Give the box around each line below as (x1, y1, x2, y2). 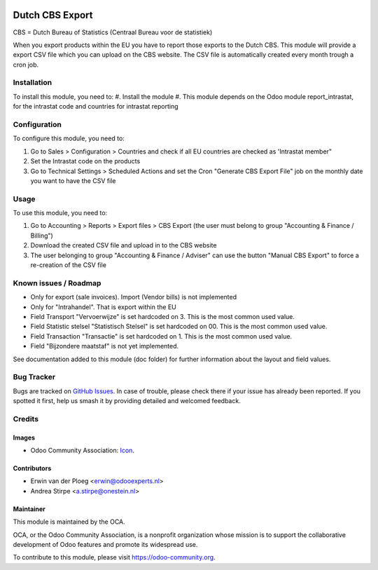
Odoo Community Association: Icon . (30, 446, 134, 454)
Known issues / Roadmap (13, 278, 101, 287)
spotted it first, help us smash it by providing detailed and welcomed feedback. (13, 397, 241, 405)
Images (13, 433, 35, 442)
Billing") (30, 231, 54, 240)
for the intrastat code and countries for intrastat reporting (13, 102, 178, 111)
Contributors (13, 463, 52, 473)
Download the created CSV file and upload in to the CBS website (30, 241, 217, 250)
